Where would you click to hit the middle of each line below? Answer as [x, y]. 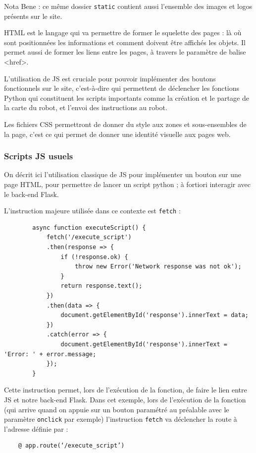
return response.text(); [102, 286]
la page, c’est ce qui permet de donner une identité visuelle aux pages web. [117, 134]
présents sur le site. [33, 16]
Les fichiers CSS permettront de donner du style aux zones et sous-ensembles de [125, 124]
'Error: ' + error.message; [50, 354]
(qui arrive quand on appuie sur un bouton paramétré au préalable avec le [117, 409]
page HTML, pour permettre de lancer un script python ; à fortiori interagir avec [128, 184]
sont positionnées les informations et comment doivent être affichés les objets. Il [125, 42]
